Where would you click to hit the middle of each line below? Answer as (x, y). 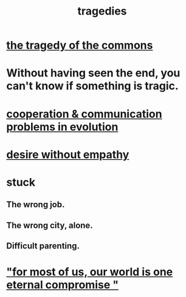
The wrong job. (36, 205)
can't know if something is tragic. (93, 86)
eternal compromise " (63, 285)
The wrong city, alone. (50, 225)
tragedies (102, 11)
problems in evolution (62, 127)
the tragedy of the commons (80, 45)
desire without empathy (68, 155)
